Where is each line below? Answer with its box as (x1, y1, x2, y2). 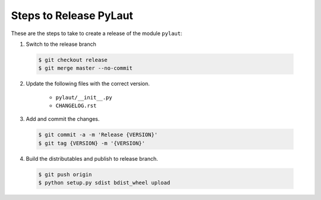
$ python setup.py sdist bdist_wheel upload (38, 179, 171, 186)
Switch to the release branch (26, 40, 96, 48)
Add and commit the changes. (26, 115, 100, 123)
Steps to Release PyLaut (11, 9, 134, 22)
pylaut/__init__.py (55, 94, 112, 101)
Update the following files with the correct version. (26, 80, 150, 87)
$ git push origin (38, 171, 92, 178)
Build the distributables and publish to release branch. (26, 155, 158, 162)
